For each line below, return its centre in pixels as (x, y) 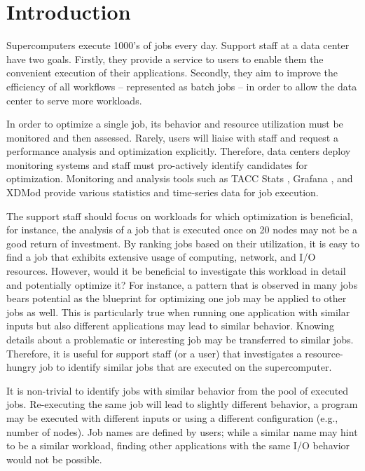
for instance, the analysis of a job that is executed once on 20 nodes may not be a (182, 230)
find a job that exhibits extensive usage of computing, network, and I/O (161, 257)
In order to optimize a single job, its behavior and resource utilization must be (175, 124)
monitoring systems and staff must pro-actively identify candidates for (157, 164)
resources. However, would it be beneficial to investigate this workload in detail (176, 271)
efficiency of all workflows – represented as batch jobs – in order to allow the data (182, 86)
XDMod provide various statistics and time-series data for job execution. (163, 192)
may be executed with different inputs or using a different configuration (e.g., (172, 417)
